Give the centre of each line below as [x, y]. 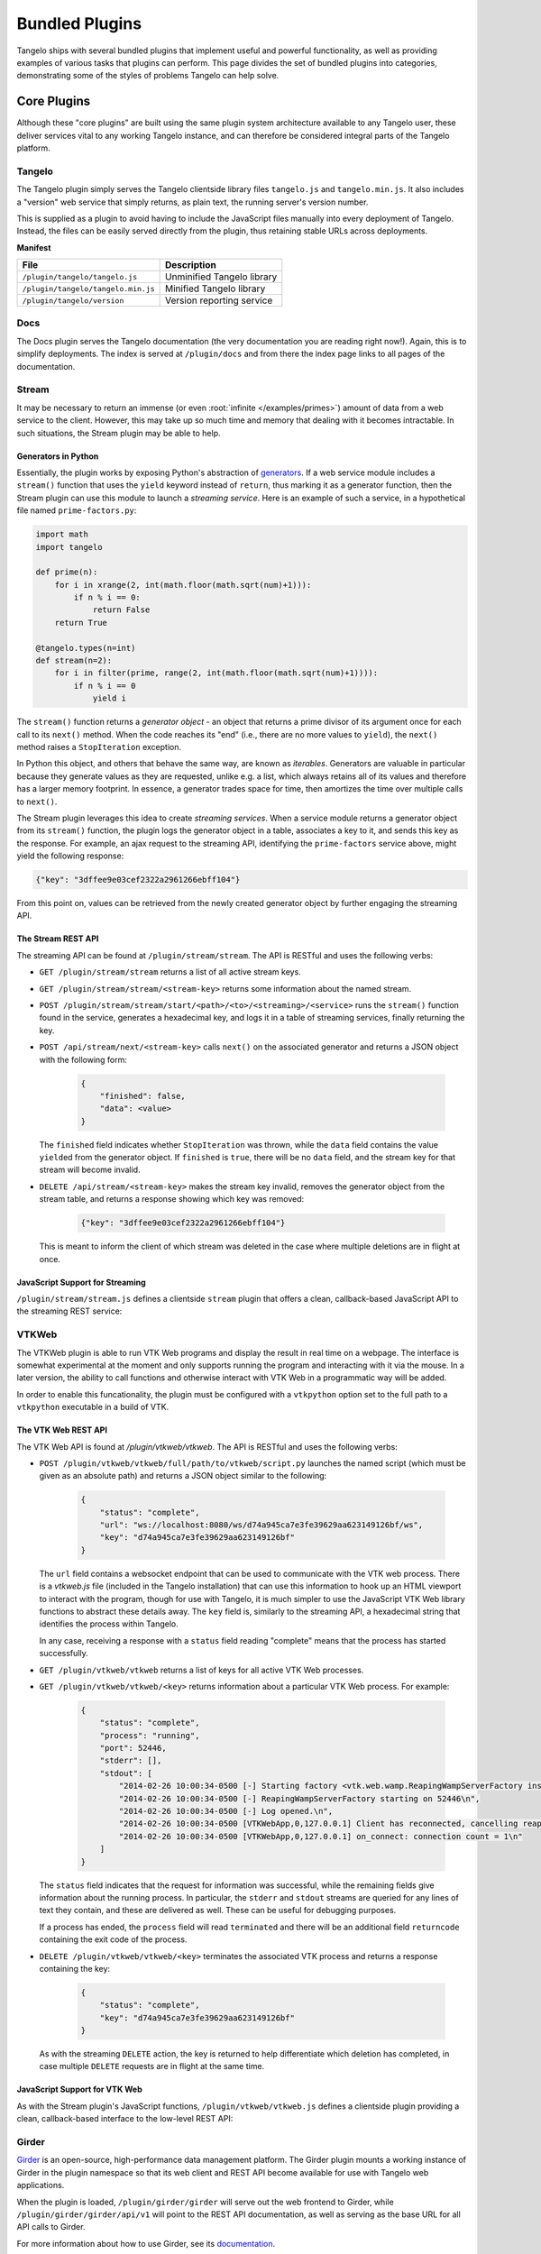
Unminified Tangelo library [221, 277]
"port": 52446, [133, 1748]
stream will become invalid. [90, 1170]
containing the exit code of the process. [113, 1939]
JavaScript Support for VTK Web [80, 2089]
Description [191, 265]
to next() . [37, 802]
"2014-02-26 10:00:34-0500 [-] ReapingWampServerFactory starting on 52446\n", [299, 1798]
